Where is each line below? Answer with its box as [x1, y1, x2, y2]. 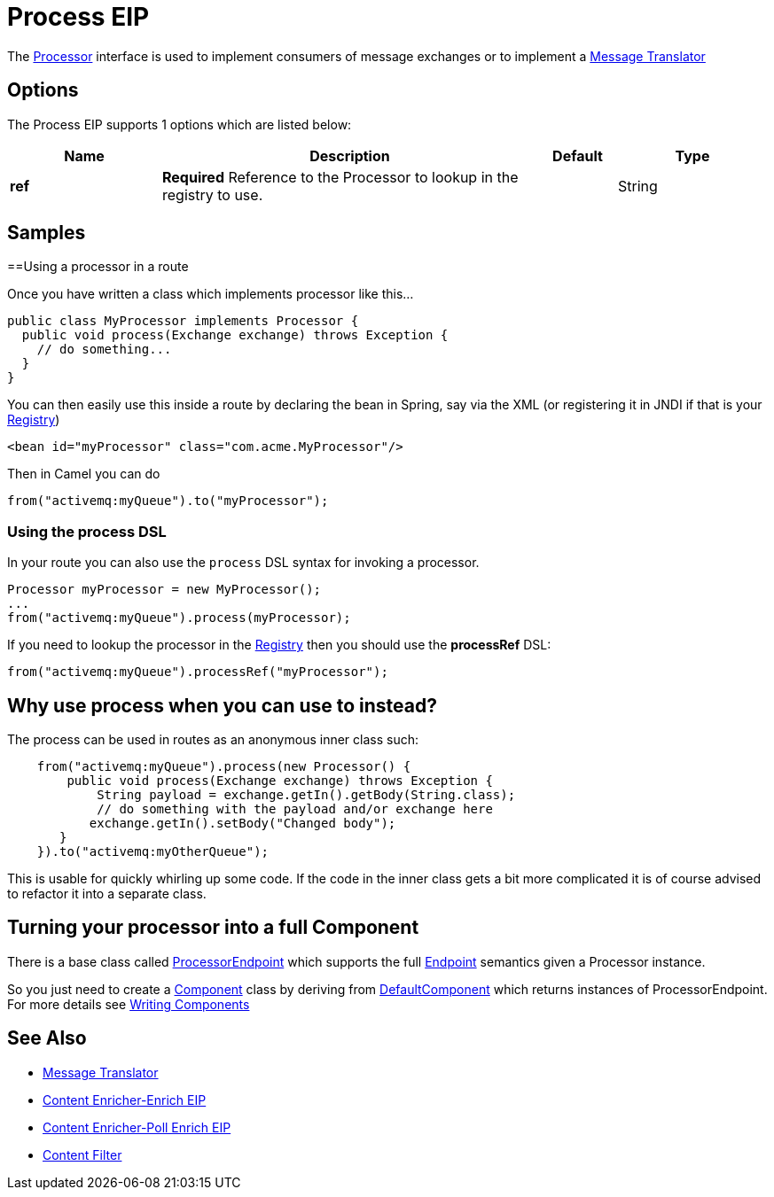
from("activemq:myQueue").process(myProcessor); [7, 610, 351, 626]
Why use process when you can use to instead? [7, 694, 437, 717]
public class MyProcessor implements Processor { [7, 314, 359, 329]
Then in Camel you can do [7, 466, 160, 482]
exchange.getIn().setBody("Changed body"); [89, 816, 396, 831]
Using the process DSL [7, 522, 167, 540]
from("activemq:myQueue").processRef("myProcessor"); [7, 665, 388, 680]
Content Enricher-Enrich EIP [43, 1092, 207, 1108]
